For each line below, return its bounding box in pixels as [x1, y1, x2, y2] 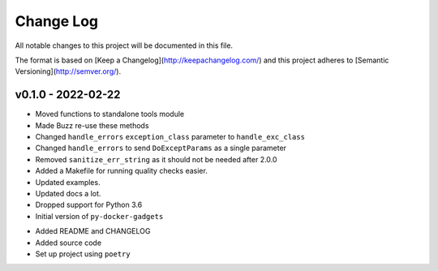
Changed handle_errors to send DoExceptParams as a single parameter [35, 143, 287, 153]
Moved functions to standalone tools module [35, 110, 185, 119]
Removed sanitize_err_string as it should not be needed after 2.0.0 [35, 154, 277, 164]
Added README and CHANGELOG [35, 226, 151, 236]
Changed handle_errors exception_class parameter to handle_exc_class [35, 132, 306, 142]
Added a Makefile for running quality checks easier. [35, 166, 208, 176]
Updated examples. [35, 177, 101, 187]
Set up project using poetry [35, 248, 131, 259]
